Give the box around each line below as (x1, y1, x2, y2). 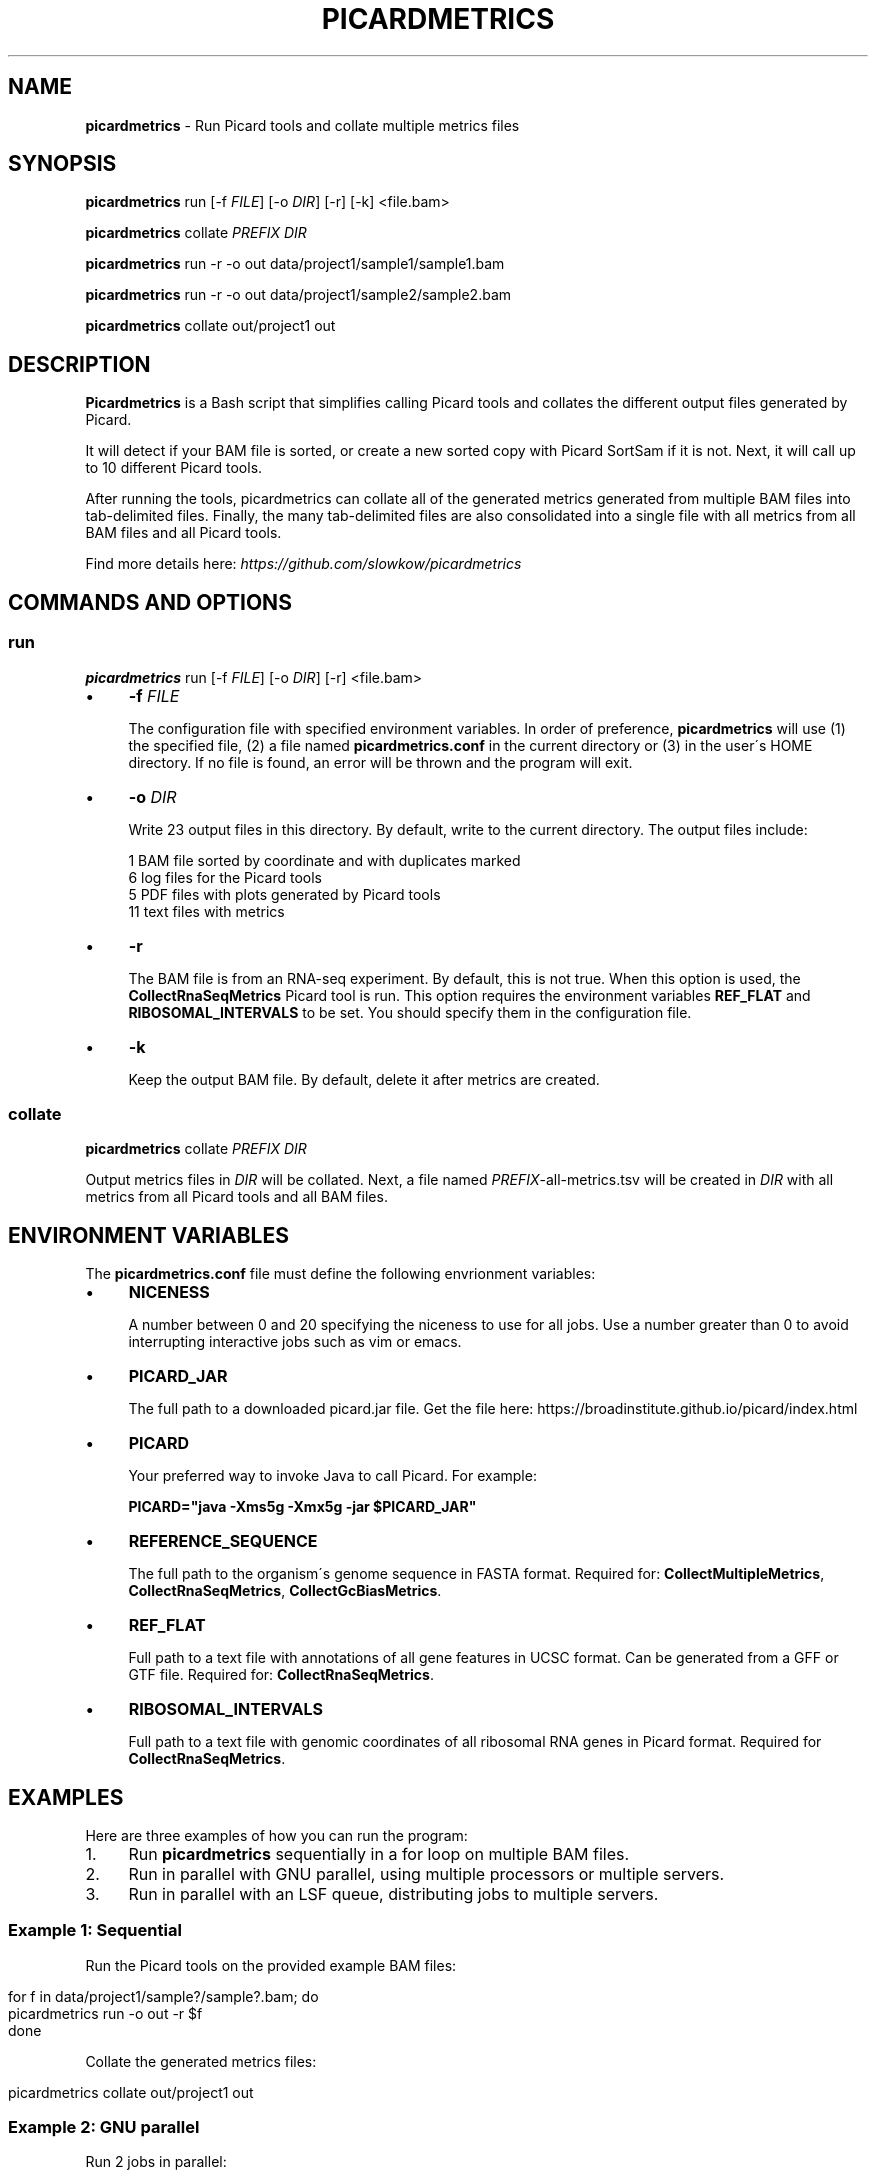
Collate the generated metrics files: (85, 2052, 317, 2070)
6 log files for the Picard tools (128, 868, 322, 886)
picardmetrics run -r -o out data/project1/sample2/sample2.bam (85, 286, 512, 304)
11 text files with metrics (128, 902, 285, 920)
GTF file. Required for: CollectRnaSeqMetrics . (128, 1666, 434, 1684)
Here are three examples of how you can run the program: (85, 1826, 468, 1844)
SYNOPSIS (8, 151, 117, 177)
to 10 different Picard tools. (85, 459, 263, 477)
